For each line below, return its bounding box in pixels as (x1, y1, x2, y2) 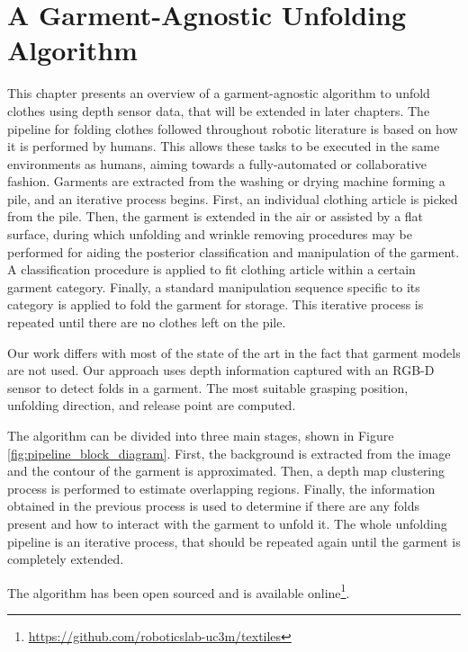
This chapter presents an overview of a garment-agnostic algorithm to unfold (7, 84, 430, 103)
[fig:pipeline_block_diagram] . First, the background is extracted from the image (7, 443, 451, 462)
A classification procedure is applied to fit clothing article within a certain (7, 260, 416, 279)
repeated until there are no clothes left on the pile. (7, 313, 286, 332)
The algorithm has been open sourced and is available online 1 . (7, 580, 350, 602)
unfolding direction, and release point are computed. (7, 396, 296, 415)
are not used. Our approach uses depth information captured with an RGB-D (7, 361, 435, 380)
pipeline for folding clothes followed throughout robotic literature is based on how (7, 119, 458, 138)
